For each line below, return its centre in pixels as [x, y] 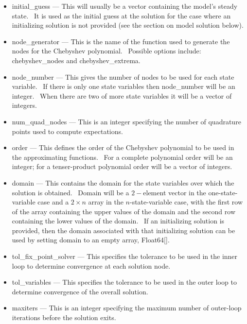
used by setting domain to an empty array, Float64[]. [91, 240]
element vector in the [175, 192]
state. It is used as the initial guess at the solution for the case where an [121, 15]
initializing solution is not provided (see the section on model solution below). [128, 25]
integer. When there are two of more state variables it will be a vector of [122, 95]
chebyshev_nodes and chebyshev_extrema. [76, 60]
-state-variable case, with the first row [186, 202]
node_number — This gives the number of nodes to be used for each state [123, 77]
